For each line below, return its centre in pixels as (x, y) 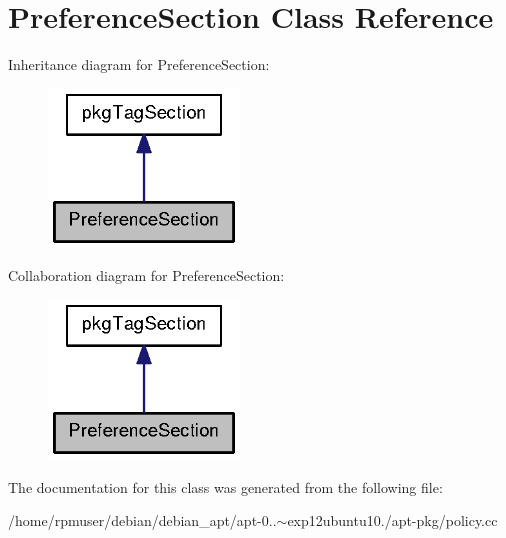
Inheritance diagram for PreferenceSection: (139, 64)
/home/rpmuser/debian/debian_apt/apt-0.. (142, 520)
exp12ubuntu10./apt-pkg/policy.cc (392, 520)
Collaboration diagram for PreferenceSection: (146, 275)
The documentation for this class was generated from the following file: (225, 486)
